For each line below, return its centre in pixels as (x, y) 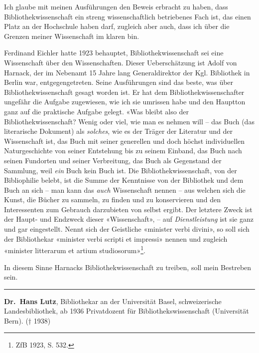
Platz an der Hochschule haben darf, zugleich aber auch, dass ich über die (117, 26)
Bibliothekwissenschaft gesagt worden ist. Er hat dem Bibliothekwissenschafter (124, 92)
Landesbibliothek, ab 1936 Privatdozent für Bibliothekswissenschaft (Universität (127, 311)
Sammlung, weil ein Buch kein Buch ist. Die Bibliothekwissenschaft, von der (121, 170)
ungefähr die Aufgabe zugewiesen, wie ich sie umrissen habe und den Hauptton (125, 102)
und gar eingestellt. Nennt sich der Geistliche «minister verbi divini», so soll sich (127, 229)
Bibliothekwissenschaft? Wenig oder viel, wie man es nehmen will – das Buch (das (129, 121)
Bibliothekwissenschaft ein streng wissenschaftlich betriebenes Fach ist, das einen (128, 16)
